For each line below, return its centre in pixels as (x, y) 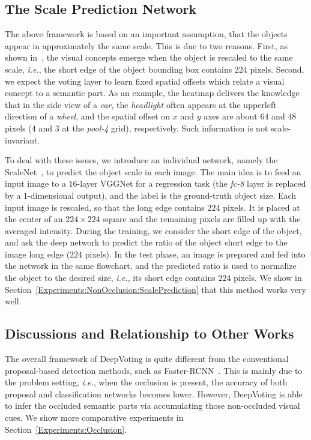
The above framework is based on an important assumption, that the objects (146, 34)
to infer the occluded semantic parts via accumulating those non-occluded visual (152, 405)
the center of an (34, 219)
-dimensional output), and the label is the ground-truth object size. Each (162, 195)
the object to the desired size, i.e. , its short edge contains (110, 278)
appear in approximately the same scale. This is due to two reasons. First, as (146, 45)
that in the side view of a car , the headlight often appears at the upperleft (141, 104)
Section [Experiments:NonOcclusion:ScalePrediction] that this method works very (155, 289)
